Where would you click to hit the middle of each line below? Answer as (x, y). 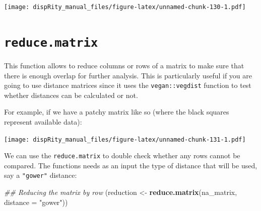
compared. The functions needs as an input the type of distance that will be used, (131, 165)
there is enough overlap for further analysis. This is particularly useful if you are (128, 75)
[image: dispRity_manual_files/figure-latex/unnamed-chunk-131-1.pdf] (125, 139)
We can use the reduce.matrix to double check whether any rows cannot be (122, 155)
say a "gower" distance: (41, 175)
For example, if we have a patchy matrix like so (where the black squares (117, 112)
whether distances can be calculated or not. (71, 95)
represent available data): (43, 121)
